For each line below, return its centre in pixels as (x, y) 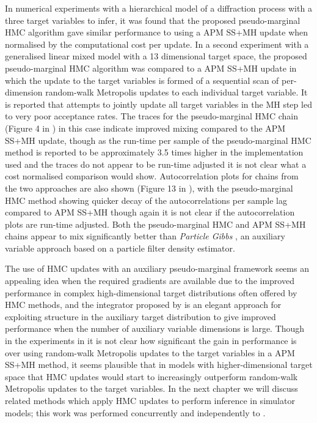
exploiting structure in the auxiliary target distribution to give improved (140, 316)
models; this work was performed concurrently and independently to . (135, 412)
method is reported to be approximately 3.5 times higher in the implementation (154, 152)
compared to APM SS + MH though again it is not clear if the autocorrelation (150, 212)
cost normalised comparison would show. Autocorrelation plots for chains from (152, 176)
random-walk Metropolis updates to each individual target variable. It (177, 92)
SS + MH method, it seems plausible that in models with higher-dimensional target (159, 365)
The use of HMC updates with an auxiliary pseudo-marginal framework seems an (157, 268)
